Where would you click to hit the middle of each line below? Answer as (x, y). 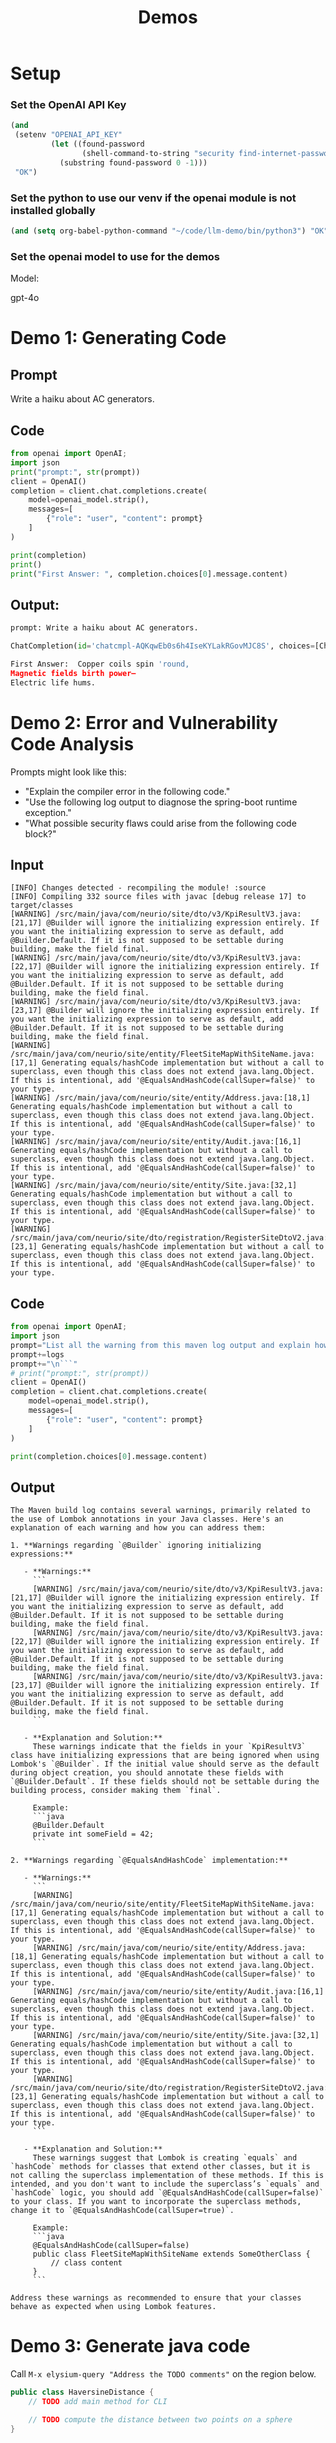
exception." (48, 812)
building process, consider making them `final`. (116, 1791)
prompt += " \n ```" (44, 1364)
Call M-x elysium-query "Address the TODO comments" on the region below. (163, 2374)
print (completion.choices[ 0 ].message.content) (109, 1456)
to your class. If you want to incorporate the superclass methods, (156, 2202)
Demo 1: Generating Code (118, 338)
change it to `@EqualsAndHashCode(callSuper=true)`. (122, 2211)
